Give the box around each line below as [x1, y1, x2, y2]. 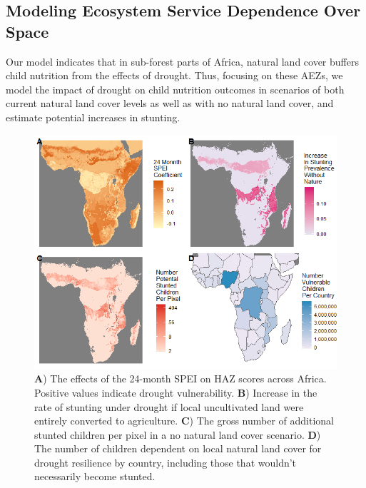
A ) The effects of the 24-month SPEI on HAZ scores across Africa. [34, 371, 327, 386]
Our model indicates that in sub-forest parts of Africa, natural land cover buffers [6, 54, 359, 68]
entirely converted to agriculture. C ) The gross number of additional [34, 413, 334, 428]
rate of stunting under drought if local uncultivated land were [34, 399, 304, 414]
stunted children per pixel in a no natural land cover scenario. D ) [34, 427, 321, 442]
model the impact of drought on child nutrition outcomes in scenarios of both [6, 81, 345, 96]
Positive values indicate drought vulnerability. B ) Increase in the [34, 385, 317, 400]
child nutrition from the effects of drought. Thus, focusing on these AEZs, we [6, 68, 343, 83]
